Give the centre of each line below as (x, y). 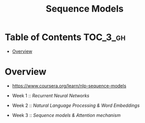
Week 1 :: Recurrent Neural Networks (51, 95)
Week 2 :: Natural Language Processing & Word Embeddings (76, 105)
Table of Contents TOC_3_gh (65, 37)
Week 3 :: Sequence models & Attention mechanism (66, 115)
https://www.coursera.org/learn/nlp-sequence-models (69, 86)
